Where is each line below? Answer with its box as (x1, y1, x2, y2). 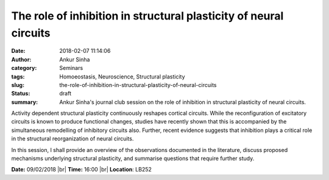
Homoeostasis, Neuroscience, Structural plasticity (59, 73, 185, 80)
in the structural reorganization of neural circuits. (11, 135, 134, 142)
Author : (11, 55, 32, 63)
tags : (11, 73, 25, 80)
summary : (11, 98, 38, 106)
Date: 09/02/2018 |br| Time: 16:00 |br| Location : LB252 (11, 166, 152, 173)
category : (11, 64, 37, 72)
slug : (11, 81, 24, 88)
